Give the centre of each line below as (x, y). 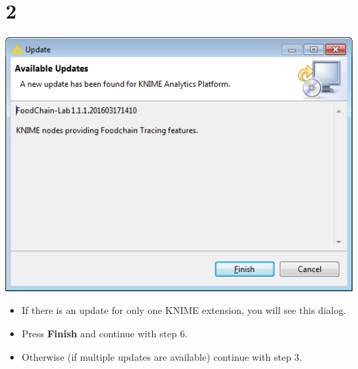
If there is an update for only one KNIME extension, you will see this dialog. (184, 310)
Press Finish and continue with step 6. (105, 333)
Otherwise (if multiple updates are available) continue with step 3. (162, 356)
